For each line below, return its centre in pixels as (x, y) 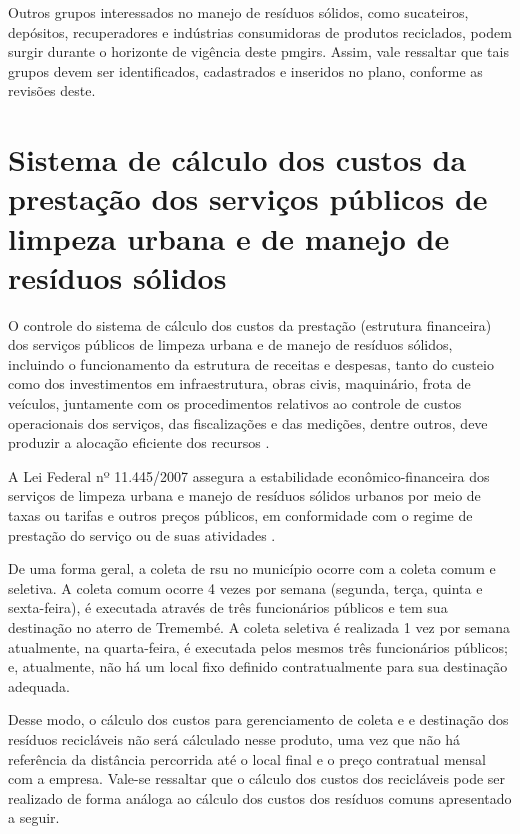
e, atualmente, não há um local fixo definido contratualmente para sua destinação (258, 666)
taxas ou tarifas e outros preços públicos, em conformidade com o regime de (240, 515)
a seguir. (34, 817)
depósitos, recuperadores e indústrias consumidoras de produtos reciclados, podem (260, 31)
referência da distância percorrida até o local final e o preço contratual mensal (247, 758)
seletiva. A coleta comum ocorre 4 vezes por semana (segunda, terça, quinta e (245, 587)
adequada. (39, 685)
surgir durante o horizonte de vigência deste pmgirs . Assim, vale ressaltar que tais (258, 51)
